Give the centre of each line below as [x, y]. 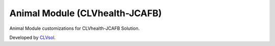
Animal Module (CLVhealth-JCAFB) [86, 13]
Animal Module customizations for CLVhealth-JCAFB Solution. [75, 28]
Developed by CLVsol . [33, 37]
